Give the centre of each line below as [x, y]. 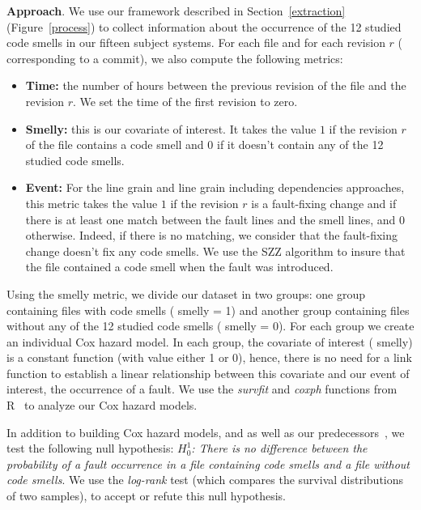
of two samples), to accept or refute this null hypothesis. [147, 496]
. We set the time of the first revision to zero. [185, 101]
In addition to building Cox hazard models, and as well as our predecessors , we [206, 432]
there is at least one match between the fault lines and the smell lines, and [210, 219]
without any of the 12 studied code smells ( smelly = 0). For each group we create [210, 326]
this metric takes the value [91, 203]
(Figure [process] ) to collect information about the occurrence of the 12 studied [204, 26]
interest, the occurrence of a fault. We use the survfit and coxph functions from [202, 389]
